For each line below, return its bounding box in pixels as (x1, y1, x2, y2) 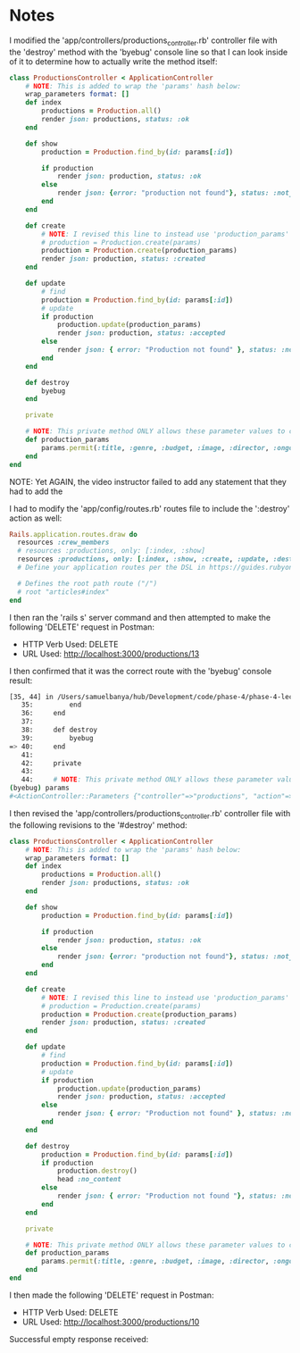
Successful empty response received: (9, 1333, 149, 1344)
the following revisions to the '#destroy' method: (9, 819, 187, 831)
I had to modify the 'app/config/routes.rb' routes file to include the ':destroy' (9, 503, 290, 514)
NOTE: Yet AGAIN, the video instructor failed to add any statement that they (9, 476, 287, 487)
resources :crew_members (17, 538, 110, 547)
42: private (21, 758, 82, 768)
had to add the (9, 486, 63, 497)
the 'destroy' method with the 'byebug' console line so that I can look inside (9, 46, 288, 57)
